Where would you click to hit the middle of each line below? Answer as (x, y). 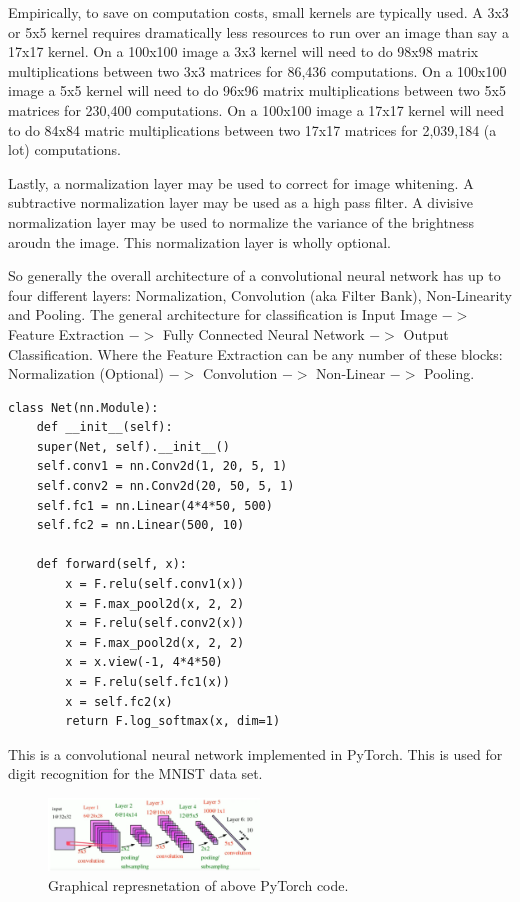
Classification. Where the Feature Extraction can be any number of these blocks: (255, 353)
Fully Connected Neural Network (263, 333)
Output (426, 333)
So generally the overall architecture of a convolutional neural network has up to (254, 275)
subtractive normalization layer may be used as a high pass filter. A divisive (240, 202)
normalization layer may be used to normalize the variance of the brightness (241, 221)
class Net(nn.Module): (83, 407)
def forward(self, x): (111, 564)
